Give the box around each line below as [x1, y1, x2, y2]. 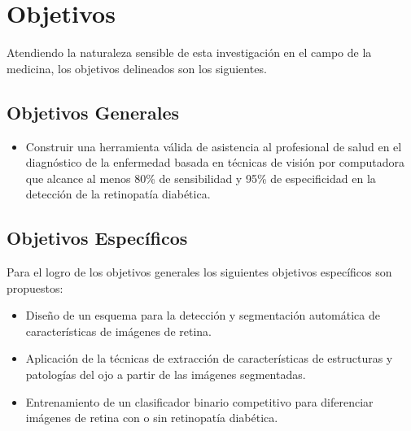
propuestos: [7, 279, 63, 296]
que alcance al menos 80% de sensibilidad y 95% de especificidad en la [25, 169, 376, 186]
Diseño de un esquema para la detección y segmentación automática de [25, 307, 380, 324]
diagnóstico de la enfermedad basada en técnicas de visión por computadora [25, 154, 404, 171]
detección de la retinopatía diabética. [25, 185, 211, 202]
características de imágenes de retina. [25, 322, 212, 339]
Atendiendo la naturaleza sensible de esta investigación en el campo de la [7, 44, 372, 61]
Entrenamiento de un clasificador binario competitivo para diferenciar [25, 393, 374, 410]
